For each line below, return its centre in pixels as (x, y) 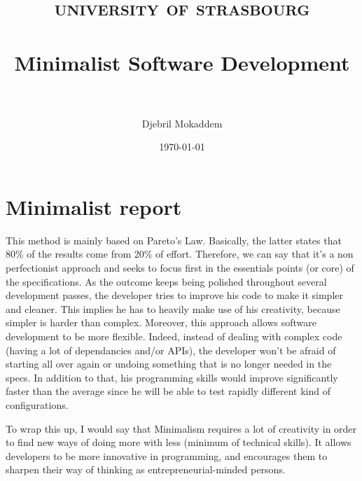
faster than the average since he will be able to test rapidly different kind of (168, 391)
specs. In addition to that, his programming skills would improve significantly (172, 377)
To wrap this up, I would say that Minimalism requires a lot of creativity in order (181, 428)
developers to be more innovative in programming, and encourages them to (167, 455)
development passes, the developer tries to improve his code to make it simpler (174, 295)
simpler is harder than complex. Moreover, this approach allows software (161, 322)
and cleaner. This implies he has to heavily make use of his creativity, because (173, 308)
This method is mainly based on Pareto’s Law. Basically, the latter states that (174, 240)
